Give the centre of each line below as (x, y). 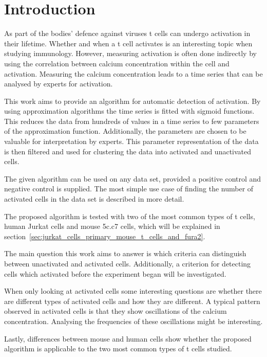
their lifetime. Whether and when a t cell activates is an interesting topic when (128, 43)
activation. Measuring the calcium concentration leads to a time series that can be (133, 73)
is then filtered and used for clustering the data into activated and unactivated (128, 151)
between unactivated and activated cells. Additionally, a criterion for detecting (128, 263)
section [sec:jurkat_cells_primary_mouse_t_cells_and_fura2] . (105, 236)
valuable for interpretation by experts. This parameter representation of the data (131, 141)
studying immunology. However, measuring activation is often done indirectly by (130, 53)
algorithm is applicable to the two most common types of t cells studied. (118, 349)
